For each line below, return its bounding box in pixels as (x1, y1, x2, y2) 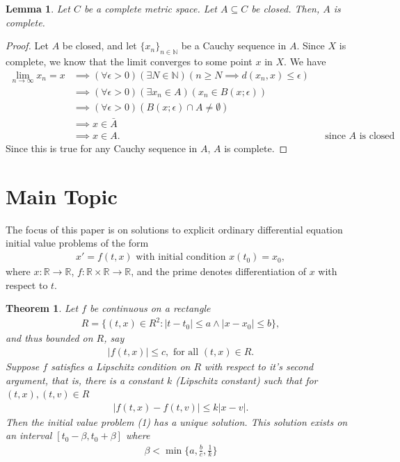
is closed (359, 131, 395, 142)
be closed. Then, (251, 1, 320, 15)
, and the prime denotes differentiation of (131, 264, 306, 279)
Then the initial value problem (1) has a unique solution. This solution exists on (6, 414, 348, 429)
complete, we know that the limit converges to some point (6, 53, 253, 68)
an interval (6, 428, 52, 443)
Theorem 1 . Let (6, 301, 79, 315)
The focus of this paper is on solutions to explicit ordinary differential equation (6, 222, 343, 236)
